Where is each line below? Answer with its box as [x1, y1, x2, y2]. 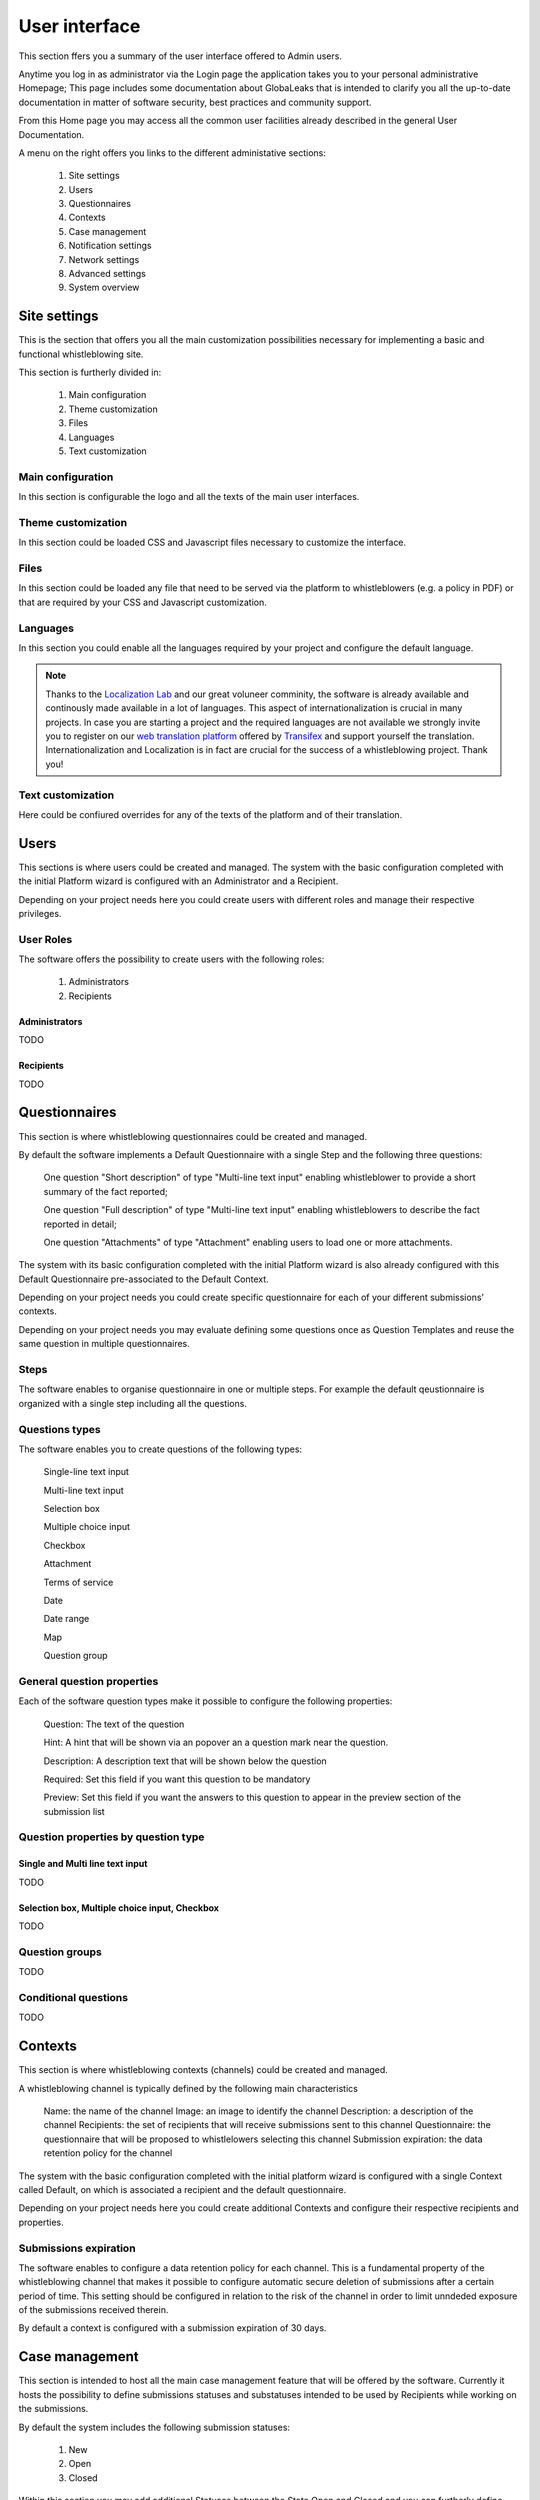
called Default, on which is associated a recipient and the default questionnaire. [18, 2183, 347, 2195]
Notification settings [68, 240, 152, 252]
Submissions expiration [18, 2241, 136, 2255]
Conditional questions [18, 1990, 129, 2004]
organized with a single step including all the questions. [18, 1397, 247, 1409]
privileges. [18, 907, 62, 919]
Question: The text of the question [43, 1718, 185, 1730]
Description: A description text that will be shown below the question [43, 1755, 327, 1767]
